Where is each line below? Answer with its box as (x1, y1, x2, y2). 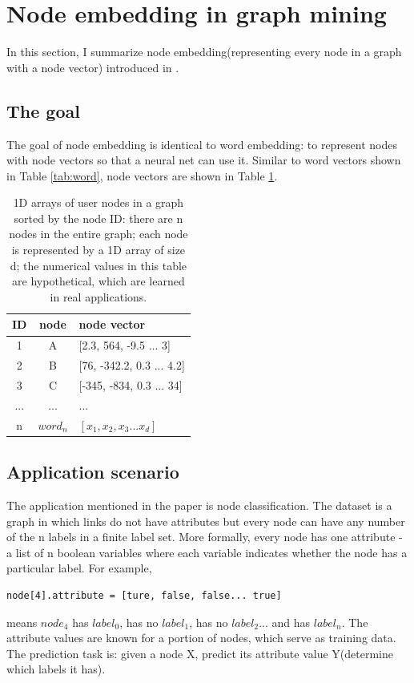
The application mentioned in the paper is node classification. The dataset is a (6, 496, 392, 513)
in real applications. (50, 288, 147, 305)
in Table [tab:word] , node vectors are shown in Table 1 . (6, 167, 278, 184)
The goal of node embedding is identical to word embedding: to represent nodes (6, 135, 398, 152)
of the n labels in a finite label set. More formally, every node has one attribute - (6, 528, 403, 545)
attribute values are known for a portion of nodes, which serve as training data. (6, 629, 396, 646)
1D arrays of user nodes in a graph (13, 194, 184, 211)
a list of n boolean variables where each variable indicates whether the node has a (6, 544, 408, 560)
